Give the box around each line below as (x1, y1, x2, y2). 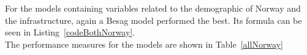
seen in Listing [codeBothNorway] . (5, 26, 135, 38)
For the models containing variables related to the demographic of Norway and (5, 2, 301, 14)
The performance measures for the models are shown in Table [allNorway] (5, 37, 283, 50)
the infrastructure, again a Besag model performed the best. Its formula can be (5, 13, 302, 26)
